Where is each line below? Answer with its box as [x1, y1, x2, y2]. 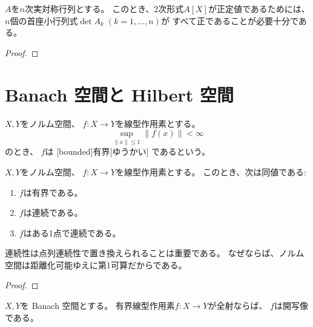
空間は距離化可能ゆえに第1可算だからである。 [5, 258, 187, 271]
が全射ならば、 [208, 299, 268, 312]
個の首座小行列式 [10, 14, 78, 27]
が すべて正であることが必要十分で [160, 14, 298, 27]
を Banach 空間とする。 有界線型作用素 [20, 299, 175, 312]
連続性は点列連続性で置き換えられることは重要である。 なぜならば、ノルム [5, 247, 305, 259]
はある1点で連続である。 [23, 226, 121, 239]
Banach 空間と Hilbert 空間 [5, 82, 234, 106]
